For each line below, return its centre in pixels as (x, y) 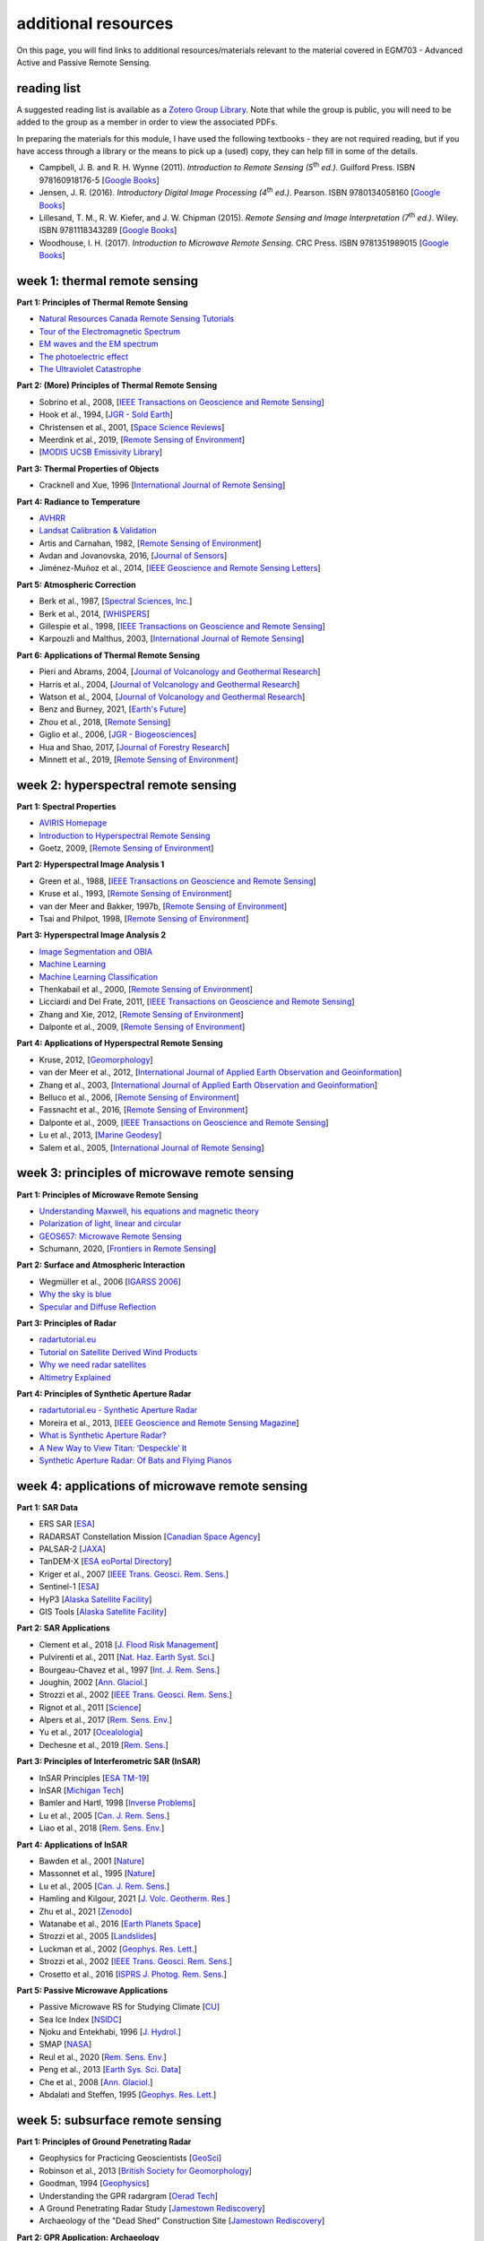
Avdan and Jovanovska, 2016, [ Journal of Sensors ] (133, 556)
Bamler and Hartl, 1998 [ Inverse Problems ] (117, 1803)
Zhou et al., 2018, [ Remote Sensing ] (105, 722)
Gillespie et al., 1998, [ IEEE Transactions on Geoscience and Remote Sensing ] (182, 627)
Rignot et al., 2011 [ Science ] (90, 1707)
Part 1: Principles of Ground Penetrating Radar (104, 2141)
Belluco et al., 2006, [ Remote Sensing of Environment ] (139, 1097)
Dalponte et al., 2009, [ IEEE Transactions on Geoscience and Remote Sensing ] (184, 1122)
